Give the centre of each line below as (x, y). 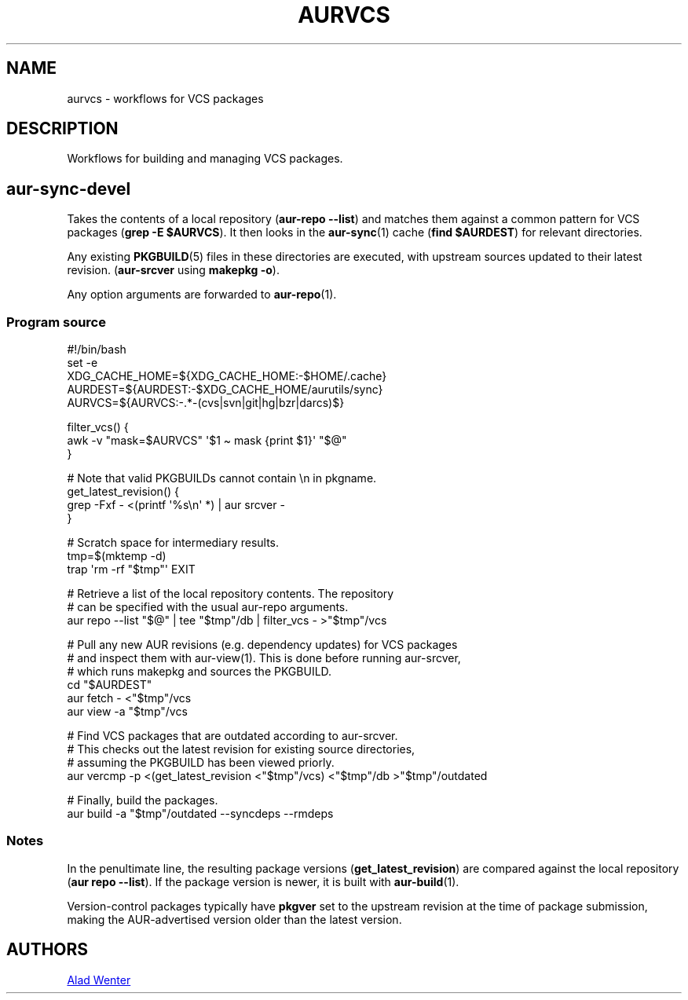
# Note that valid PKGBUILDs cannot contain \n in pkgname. (222, 478)
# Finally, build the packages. (143, 800)
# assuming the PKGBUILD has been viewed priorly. (201, 763)
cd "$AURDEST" (110, 685)
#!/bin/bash (97, 350)
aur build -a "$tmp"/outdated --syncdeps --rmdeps (200, 814)
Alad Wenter (99, 980)
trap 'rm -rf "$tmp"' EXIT (131, 570)
